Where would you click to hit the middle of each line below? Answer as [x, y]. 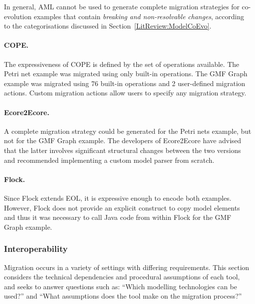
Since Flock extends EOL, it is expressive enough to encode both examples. [118, 198]
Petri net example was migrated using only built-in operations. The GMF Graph [126, 74]
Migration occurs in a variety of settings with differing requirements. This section [127, 267]
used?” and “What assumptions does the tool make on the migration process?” [123, 296]
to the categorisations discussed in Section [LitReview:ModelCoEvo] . [108, 26]
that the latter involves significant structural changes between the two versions [123, 150]
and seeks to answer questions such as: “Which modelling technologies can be [121, 286]
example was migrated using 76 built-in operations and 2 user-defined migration [125, 83]
